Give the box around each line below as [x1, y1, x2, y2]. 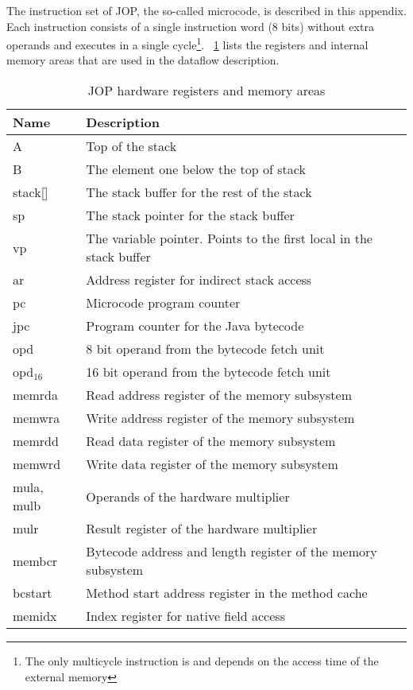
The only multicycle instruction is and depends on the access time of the [25, 653, 379, 669]
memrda [13, 386, 58, 405]
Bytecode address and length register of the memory [86, 542, 377, 561]
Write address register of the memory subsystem [86, 409, 355, 428]
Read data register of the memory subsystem [86, 432, 336, 451]
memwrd [13, 455, 61, 474]
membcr [13, 551, 58, 570]
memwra [13, 409, 60, 428]
